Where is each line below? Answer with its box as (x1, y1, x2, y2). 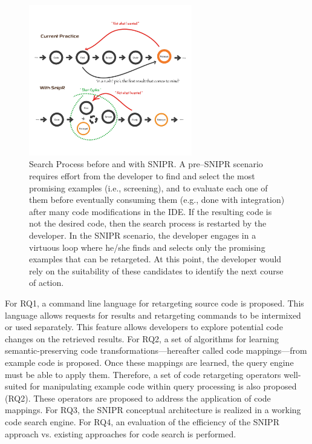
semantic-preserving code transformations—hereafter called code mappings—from (5, 344, 307, 357)
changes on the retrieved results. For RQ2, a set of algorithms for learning (5, 332, 279, 345)
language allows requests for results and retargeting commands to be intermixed (5, 308, 301, 321)
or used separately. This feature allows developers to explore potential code (5, 320, 283, 333)
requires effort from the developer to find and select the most (29, 170, 255, 182)
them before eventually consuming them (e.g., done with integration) (29, 193, 285, 206)
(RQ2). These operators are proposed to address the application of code (5, 391, 271, 404)
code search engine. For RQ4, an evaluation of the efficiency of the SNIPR (5, 415, 279, 428)
